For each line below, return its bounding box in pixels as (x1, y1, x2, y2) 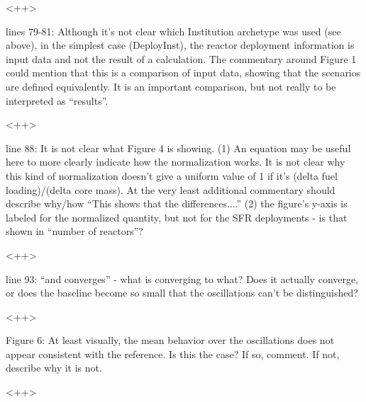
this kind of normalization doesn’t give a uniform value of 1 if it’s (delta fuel (6, 168, 338, 183)
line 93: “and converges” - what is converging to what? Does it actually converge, (6, 271, 359, 286)
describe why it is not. (6, 360, 102, 375)
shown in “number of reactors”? (6, 224, 143, 239)
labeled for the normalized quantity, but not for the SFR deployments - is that (6, 209, 348, 224)
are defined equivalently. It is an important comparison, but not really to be (6, 79, 336, 93)
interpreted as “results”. (6, 93, 109, 108)
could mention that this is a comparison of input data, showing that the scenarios (6, 65, 361, 80)
